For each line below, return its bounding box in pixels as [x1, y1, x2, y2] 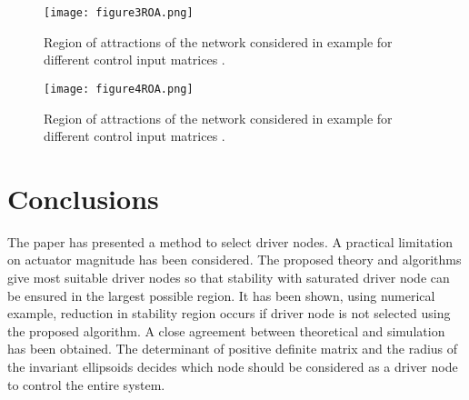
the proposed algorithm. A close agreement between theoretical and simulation [7, 321, 445, 340]
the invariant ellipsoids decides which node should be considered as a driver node [7, 356, 458, 375]
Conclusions [7, 179, 159, 216]
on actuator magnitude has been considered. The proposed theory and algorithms [7, 250, 462, 269]
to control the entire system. [7, 375, 165, 394]
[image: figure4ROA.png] [44, 82, 194, 95]
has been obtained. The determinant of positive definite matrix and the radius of [7, 339, 458, 358]
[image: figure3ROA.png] [44, 6, 194, 19]
